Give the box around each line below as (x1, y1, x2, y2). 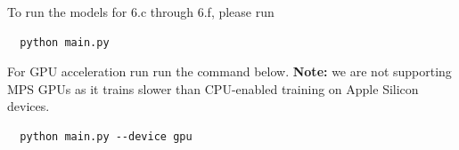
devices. (7, 97, 50, 115)
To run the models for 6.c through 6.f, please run (7, 3, 275, 20)
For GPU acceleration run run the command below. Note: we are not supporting (7, 62, 452, 81)
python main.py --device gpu (20, 130, 193, 143)
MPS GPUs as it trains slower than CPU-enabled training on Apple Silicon (7, 79, 419, 98)
